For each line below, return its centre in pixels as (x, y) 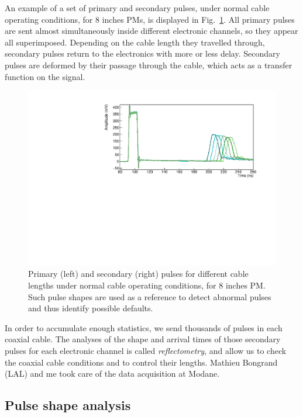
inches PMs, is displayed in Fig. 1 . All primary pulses (198, 19)
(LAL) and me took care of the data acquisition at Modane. (112, 373)
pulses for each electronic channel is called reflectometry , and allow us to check (146, 350)
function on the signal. (45, 76)
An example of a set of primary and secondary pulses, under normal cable (137, 8)
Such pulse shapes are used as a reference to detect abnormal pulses (150, 296)
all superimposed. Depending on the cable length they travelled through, (135, 42)
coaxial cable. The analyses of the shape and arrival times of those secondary (143, 339)
